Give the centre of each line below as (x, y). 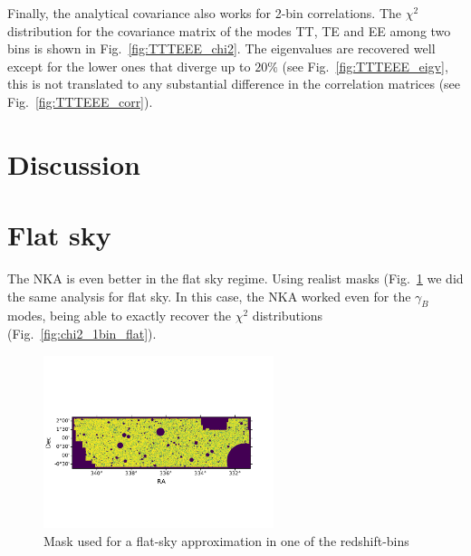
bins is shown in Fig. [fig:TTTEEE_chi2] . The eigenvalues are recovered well (221, 48)
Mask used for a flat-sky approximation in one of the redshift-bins (226, 541)
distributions (288, 316)
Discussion (74, 163)
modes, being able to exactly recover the (120, 316)
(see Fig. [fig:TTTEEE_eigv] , (365, 66)
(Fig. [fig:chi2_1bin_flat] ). (82, 334)
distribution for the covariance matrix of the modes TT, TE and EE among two (229, 30)
